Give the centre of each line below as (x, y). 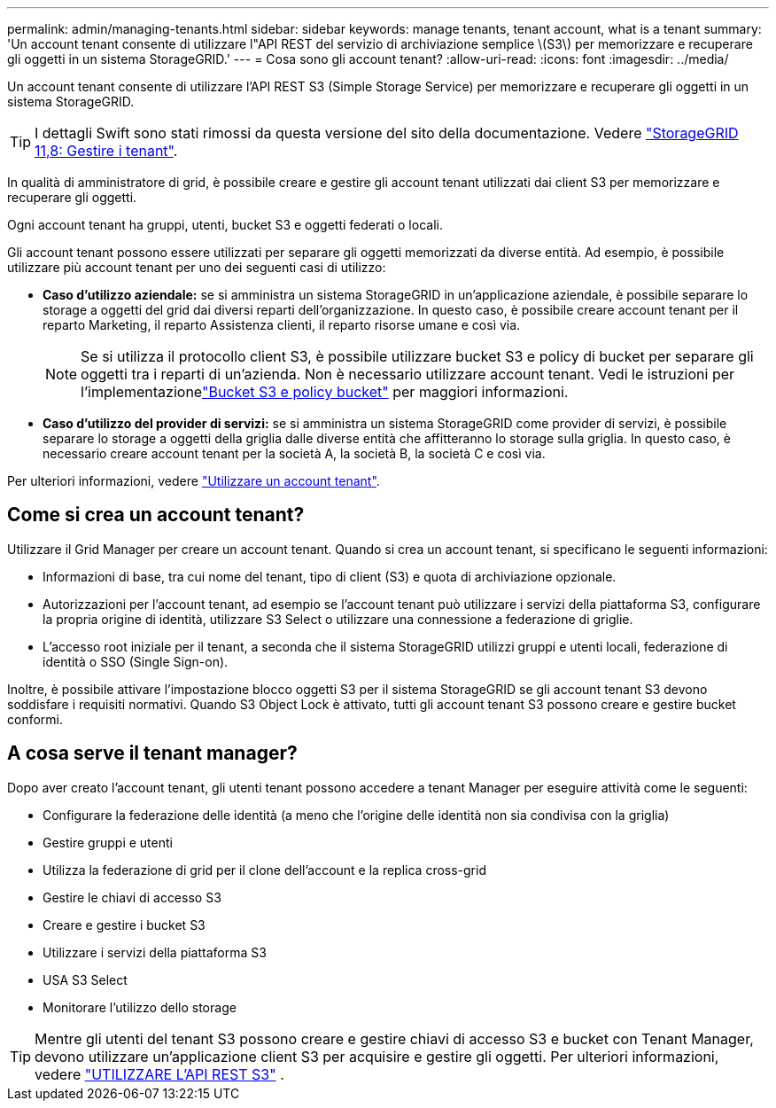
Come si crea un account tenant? (156, 515)
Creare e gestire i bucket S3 (124, 925)
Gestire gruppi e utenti (108, 842)
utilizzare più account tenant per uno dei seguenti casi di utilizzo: (197, 267)
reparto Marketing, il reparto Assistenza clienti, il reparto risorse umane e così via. (282, 325)
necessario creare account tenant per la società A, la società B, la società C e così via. (294, 453)
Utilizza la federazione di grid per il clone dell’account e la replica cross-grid (264, 870)
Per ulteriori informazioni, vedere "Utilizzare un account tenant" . (194, 481)
